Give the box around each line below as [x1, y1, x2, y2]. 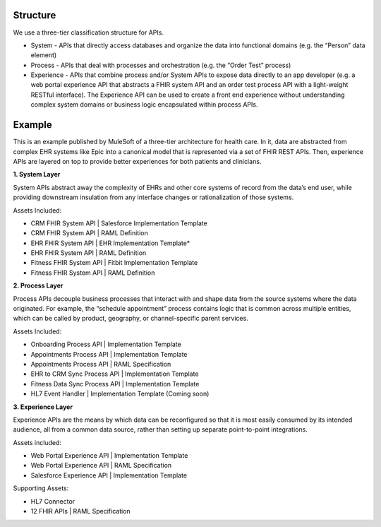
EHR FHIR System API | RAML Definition [30, 249, 147, 257]
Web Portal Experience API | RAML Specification [30, 461, 172, 470]
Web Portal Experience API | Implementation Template [30, 451, 188, 460]
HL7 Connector [30, 497, 75, 505]
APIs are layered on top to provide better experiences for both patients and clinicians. [13, 157, 262, 165]
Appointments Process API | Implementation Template [30, 350, 188, 358]
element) [30, 51, 57, 59]
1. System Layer [13, 170, 61, 179]
